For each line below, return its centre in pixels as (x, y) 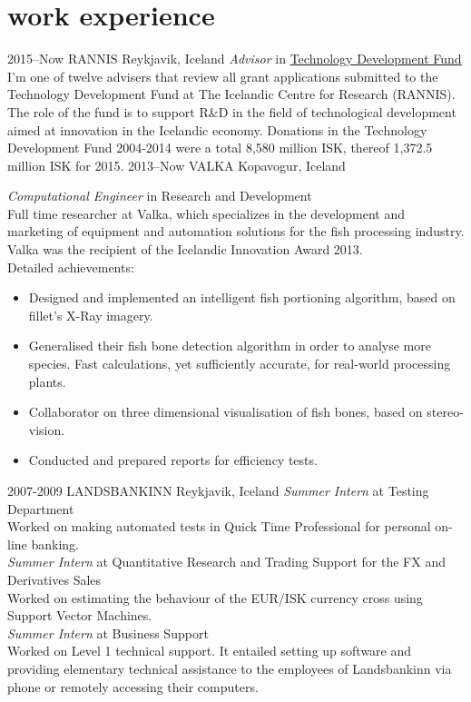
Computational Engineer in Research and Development (160, 196)
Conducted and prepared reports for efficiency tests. (173, 460)
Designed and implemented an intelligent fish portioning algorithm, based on (242, 297)
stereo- (445, 412)
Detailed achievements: (71, 267)
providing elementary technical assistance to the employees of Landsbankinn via (230, 668)
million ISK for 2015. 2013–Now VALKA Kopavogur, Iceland (177, 165)
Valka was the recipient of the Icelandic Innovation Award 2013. (185, 249)
